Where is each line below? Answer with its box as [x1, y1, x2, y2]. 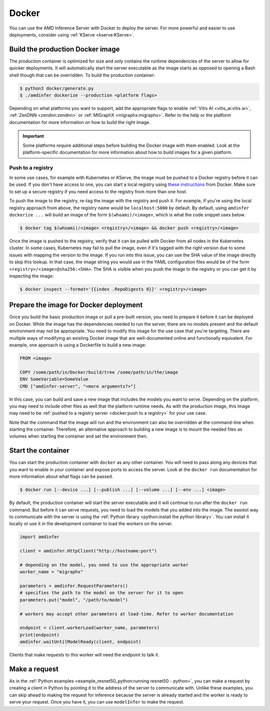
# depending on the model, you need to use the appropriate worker [19, 562, 189, 568]
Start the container [9, 446, 69, 455]
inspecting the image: [9, 273, 54, 279]
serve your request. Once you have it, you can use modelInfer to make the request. [9, 699, 184, 705]
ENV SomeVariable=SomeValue [19, 376, 88, 382]
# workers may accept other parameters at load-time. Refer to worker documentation [19, 611, 233, 617]
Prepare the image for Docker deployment [9, 301, 143, 309]
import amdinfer [19, 534, 60, 540]
